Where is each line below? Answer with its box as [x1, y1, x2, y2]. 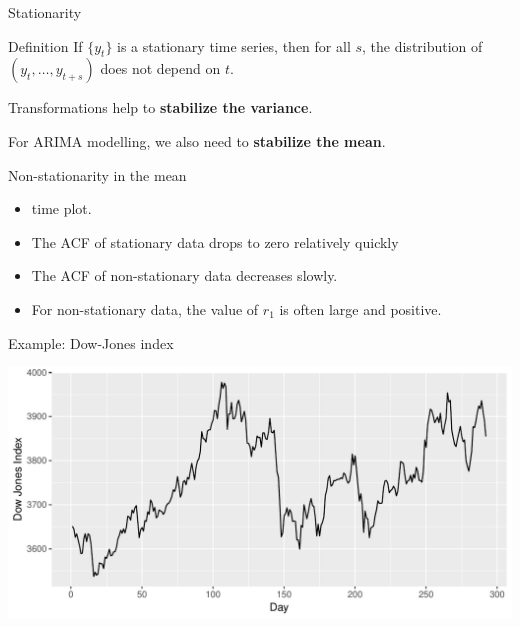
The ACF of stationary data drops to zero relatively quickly [31, 231, 399, 252]
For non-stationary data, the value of [31, 298, 259, 319]
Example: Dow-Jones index [8, 332, 174, 353]
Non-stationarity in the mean [8, 164, 187, 185]
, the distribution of [362, 35, 483, 56]
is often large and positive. [279, 298, 442, 319]
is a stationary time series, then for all [117, 35, 351, 56]
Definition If [8, 35, 83, 56]
